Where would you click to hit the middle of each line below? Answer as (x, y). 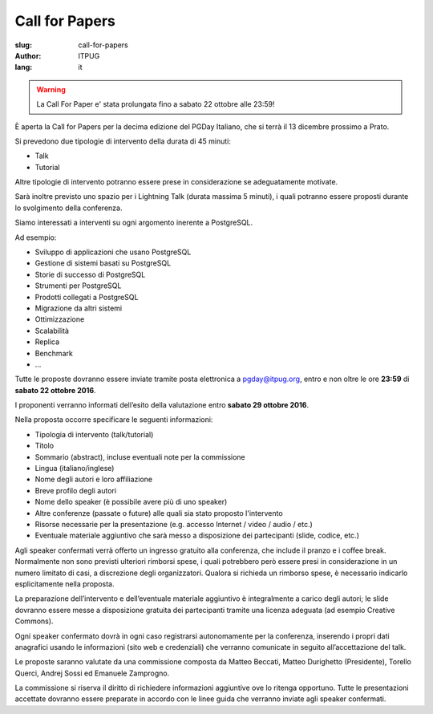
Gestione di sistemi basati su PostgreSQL (103, 263)
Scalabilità (52, 331)
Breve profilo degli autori (75, 490)
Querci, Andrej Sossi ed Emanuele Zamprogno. (92, 673)
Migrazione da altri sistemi (79, 308)
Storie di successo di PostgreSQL (90, 274)
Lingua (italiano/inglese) (75, 469)
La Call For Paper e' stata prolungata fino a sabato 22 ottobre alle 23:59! (156, 104)
